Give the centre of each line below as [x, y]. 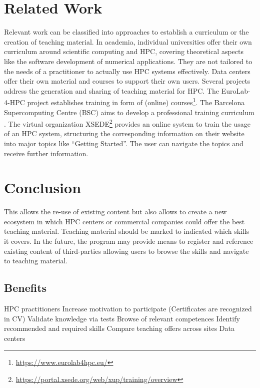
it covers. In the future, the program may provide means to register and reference [129, 241]
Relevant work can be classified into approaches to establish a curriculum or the [126, 32]
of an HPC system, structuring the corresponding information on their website [124, 133]
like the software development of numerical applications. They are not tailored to [128, 61]
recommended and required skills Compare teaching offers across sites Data [119, 328]
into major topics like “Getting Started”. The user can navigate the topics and [124, 143]
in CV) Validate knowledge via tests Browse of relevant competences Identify [122, 318]
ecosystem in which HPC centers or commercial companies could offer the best [124, 221]
